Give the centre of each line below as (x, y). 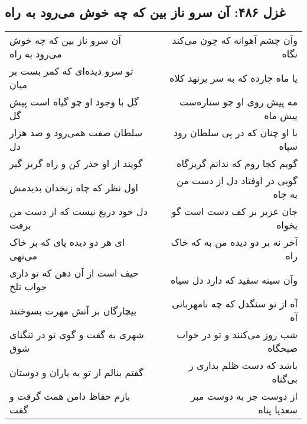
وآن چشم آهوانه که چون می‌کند (235, 40)
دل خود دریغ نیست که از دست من (79, 211)
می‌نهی (24, 256)
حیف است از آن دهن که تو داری (74, 273)
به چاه (285, 194)
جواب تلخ (28, 287)
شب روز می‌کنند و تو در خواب (237, 335)
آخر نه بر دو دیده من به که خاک (234, 242)
